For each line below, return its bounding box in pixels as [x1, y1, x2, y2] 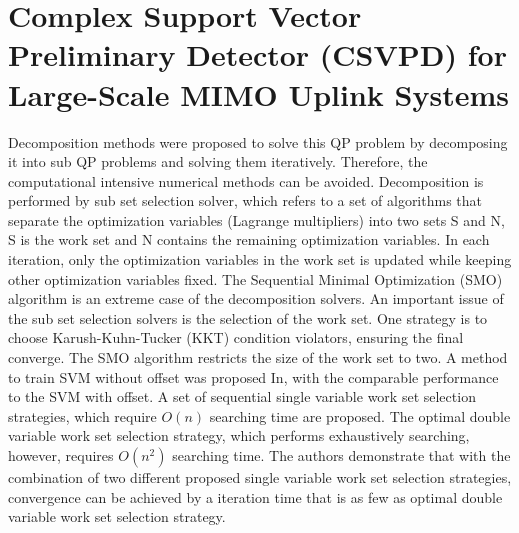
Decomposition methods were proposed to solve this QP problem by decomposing [8, 131, 508, 152]
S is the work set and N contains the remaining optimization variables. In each [8, 229, 490, 250]
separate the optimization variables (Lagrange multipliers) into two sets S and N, [8, 209, 505, 230]
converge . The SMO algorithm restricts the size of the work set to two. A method [8, 347, 508, 368]
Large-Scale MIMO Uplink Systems [8, 73, 509, 114]
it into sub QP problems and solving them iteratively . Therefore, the [8, 151, 428, 172]
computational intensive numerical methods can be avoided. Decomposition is [8, 170, 484, 191]
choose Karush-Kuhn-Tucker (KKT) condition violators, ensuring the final [8, 327, 464, 348]
